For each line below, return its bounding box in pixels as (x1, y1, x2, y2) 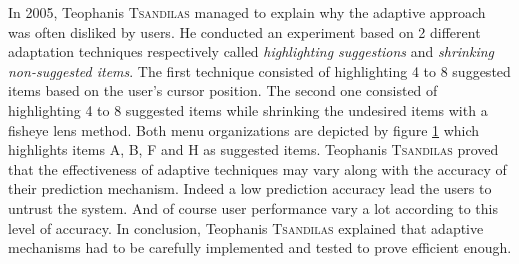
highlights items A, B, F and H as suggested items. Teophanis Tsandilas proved (8, 139, 499, 160)
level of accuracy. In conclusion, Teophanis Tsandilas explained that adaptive (8, 217, 484, 238)
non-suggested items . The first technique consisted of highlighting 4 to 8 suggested (8, 60, 511, 81)
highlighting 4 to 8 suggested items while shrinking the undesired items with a (8, 99, 488, 120)
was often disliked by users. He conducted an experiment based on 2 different (8, 21, 481, 42)
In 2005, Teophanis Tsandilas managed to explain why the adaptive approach (8, 2, 486, 22)
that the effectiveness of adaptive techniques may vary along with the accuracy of (8, 158, 507, 179)
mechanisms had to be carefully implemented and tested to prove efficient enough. (8, 237, 512, 258)
